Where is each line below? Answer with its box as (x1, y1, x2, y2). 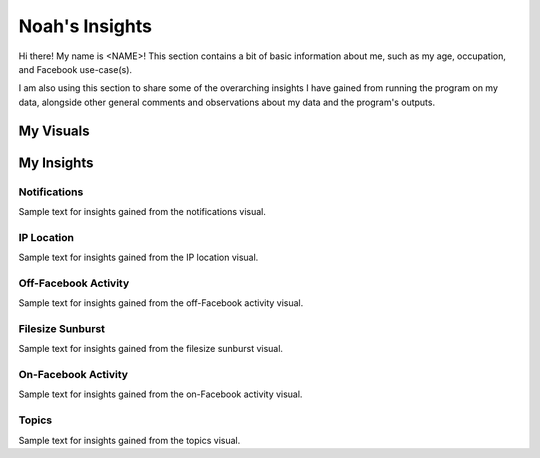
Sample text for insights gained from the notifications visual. (18, 205, 267, 217)
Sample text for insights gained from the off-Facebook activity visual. (18, 297, 304, 309)
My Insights (18, 154, 94, 171)
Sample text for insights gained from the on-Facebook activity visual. (18, 388, 303, 400)
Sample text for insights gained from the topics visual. (18, 434, 241, 446)
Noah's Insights (18, 15, 152, 37)
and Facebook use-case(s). (18, 63, 133, 75)
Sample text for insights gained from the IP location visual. (18, 251, 259, 264)
